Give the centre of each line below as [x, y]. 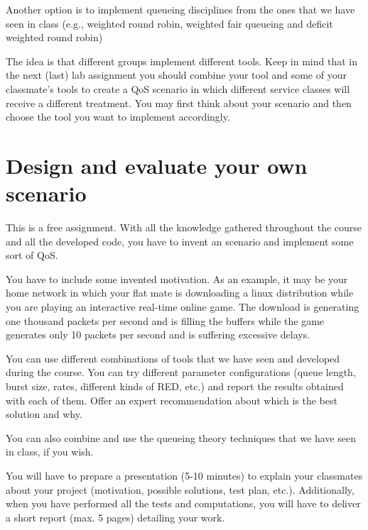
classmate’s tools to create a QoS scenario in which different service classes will [178, 88]
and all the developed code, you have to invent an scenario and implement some [180, 241]
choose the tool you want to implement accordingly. [118, 117]
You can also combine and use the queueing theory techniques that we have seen [181, 437]
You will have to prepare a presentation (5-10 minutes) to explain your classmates [184, 475]
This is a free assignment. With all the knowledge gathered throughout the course [184, 227]
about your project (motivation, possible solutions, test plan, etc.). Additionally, [180, 489]
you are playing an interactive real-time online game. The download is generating [183, 307]
